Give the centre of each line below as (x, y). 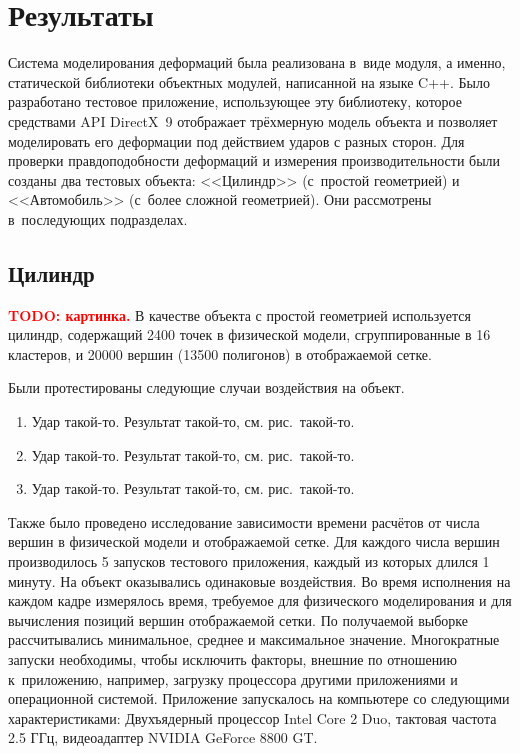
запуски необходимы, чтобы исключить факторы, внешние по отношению (233, 658)
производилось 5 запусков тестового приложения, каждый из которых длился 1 (249, 561)
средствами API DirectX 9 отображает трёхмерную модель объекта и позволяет (253, 120)
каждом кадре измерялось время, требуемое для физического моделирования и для (260, 600)
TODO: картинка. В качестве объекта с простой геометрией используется (239, 314)
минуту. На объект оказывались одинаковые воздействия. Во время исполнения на (259, 580)
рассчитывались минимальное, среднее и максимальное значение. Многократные (254, 639)
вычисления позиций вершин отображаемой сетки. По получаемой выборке (238, 619)
